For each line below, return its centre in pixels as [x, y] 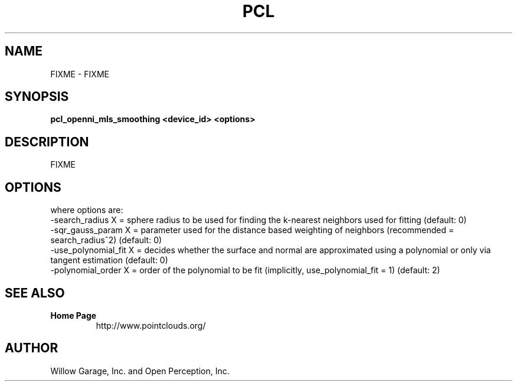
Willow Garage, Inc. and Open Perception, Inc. [140, 371]
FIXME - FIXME [80, 74]
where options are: [87, 210]
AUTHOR [32, 348]
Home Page [73, 315]
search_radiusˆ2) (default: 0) [106, 240]
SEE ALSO [35, 293]
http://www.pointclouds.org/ [151, 325]
